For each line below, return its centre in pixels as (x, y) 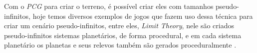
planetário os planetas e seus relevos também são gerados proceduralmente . (120, 45)
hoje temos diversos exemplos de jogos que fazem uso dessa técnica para (143, 16)
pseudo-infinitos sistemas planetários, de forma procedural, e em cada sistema (123, 35)
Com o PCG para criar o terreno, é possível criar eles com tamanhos (109, 6)
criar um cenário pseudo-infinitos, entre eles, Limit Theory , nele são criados (119, 26)
